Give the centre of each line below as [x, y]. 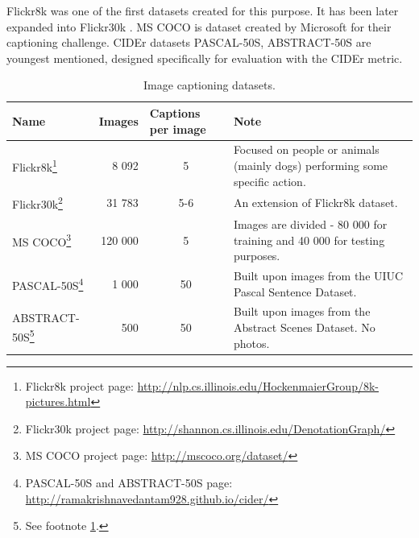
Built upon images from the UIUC [318, 275]
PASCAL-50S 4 [48, 283]
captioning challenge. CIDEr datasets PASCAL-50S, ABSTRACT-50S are [189, 42]
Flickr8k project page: [79, 385]
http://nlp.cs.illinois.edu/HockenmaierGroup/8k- [258, 385]
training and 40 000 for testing [309, 240]
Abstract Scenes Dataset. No [304, 327]
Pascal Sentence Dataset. [295, 291]
